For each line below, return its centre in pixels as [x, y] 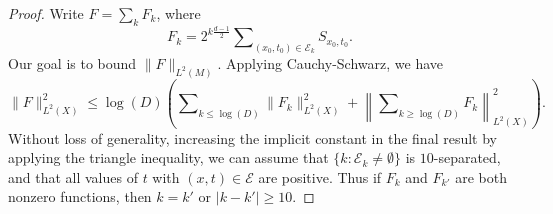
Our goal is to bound [72, 63]
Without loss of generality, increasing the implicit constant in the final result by [252, 137]
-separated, [467, 157]
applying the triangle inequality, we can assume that [168, 157]
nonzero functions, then [80, 196]
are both [481, 176]
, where [178, 13]
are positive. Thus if [320, 176]
